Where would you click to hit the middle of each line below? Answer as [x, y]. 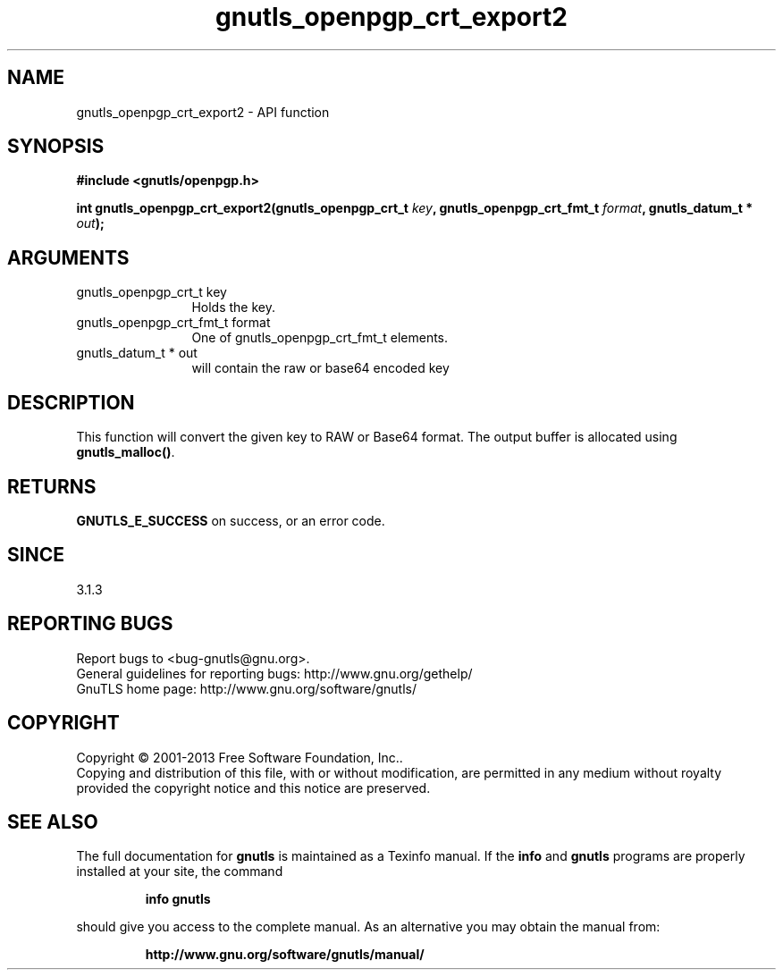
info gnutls [178, 899]
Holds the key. [233, 307]
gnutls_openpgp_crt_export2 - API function [203, 112]
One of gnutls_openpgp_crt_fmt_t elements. [320, 338]
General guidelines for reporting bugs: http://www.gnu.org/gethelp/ [274, 673]
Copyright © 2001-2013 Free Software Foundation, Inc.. [240, 757]
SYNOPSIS [56, 147]
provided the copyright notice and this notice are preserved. [253, 787]
